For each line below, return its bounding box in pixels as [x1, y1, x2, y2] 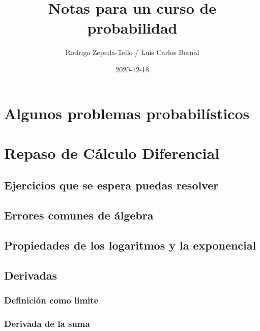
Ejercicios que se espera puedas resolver [4, 177, 219, 193]
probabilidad [87, 17, 178, 38]
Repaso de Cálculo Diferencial [4, 142, 220, 163]
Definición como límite [4, 294, 99, 307]
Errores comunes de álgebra [4, 207, 154, 223]
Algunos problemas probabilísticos [4, 102, 250, 123]
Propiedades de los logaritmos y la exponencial [4, 237, 256, 253]
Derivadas [4, 267, 57, 283]
